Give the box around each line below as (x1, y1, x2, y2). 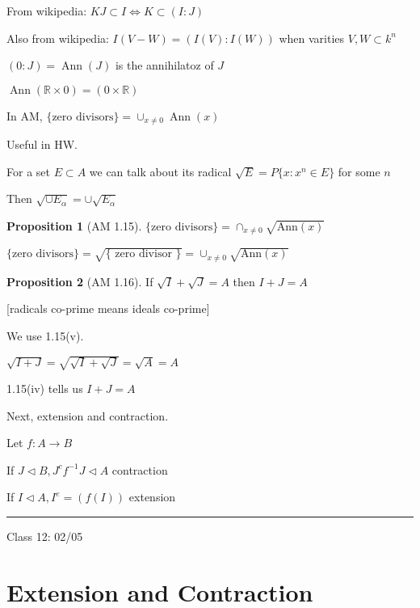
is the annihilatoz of (115, 57, 214, 74)
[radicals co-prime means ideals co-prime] (6, 300, 210, 317)
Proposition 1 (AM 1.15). (6, 217, 142, 234)
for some (338, 163, 380, 179)
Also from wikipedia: (6, 29, 109, 46)
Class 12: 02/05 (6, 528, 83, 544)
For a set (6, 163, 50, 179)
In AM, (6, 107, 43, 124)
